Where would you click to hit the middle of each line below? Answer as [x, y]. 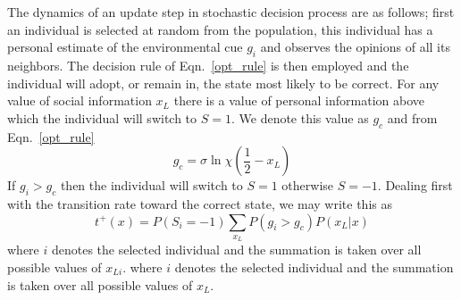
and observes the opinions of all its [355, 47]
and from [412, 117]
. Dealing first [415, 185]
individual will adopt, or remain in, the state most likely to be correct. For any [223, 83]
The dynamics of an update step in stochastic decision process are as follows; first [231, 12]
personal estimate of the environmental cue [125, 47]
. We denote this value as [300, 117]
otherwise [308, 185]
